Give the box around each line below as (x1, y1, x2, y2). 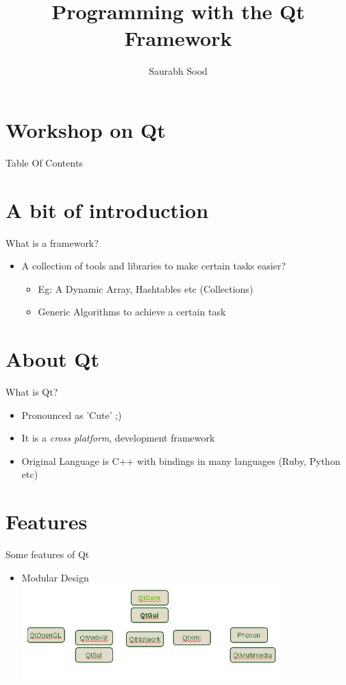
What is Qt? (5, 385, 58, 399)
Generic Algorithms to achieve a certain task (38, 304, 226, 319)
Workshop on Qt (5, 115, 166, 143)
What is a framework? (5, 235, 99, 250)
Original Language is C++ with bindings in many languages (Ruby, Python (21, 453, 341, 468)
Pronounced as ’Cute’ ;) (21, 407, 122, 422)
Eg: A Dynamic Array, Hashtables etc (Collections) (38, 281, 254, 296)
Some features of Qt (5, 547, 90, 562)
